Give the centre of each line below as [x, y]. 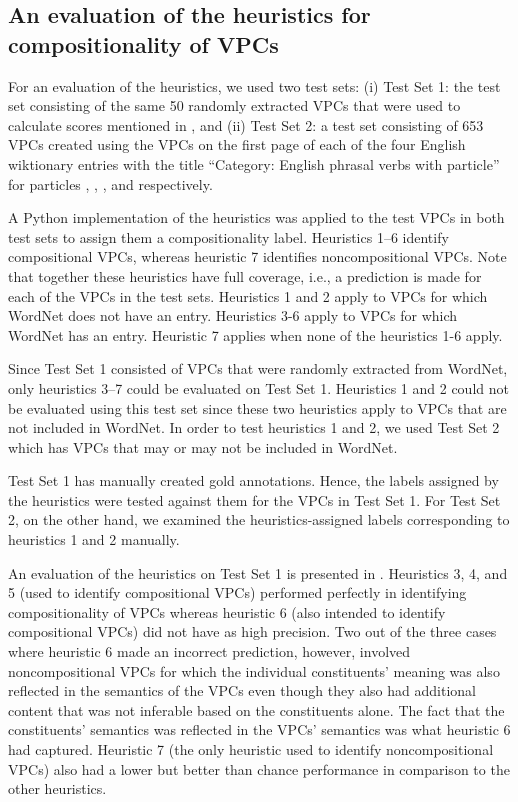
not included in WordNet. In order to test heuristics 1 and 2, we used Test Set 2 [254, 427]
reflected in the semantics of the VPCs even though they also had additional [242, 690]
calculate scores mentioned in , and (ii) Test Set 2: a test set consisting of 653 [246, 124]
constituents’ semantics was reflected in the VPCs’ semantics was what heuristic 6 [259, 729]
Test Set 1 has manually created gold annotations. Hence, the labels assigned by [253, 480]
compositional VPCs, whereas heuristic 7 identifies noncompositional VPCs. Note [257, 256]
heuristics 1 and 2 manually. [94, 539]
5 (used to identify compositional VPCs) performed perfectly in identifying [237, 592]
